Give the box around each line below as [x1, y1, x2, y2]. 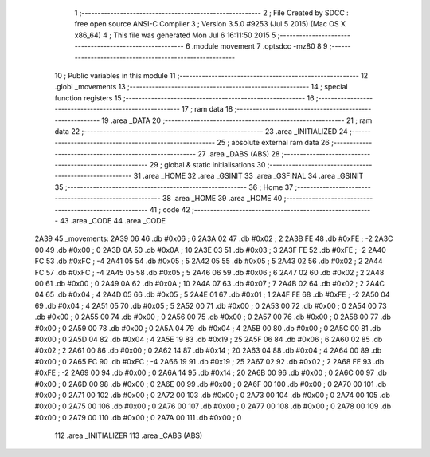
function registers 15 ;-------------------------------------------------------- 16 [54, 93, 315, 103]
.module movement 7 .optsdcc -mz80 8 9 [191, 41, 328, 51]
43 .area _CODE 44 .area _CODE [60, 216, 166, 226]
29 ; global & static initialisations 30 [149, 160, 266, 170]
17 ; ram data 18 [182, 104, 233, 114]
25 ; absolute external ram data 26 [216, 138, 330, 148]
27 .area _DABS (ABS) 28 [197, 148, 280, 159]
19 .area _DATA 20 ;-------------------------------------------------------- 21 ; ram [101, 116, 373, 125]
